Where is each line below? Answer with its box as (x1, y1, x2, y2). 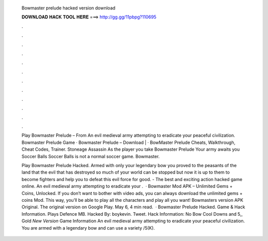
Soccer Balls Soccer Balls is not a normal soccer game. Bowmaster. (21, 153, 160, 159)
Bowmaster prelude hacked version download (21, 5, 116, 11)
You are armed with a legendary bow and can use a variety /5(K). (21, 225, 155, 231)
